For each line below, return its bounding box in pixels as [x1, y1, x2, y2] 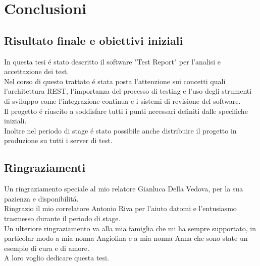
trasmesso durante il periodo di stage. [4, 213, 121, 223]
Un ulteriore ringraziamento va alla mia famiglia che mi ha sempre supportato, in [4, 223, 256, 233]
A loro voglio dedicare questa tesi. [4, 252, 109, 263]
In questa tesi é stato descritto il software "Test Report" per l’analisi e [4, 56, 221, 66]
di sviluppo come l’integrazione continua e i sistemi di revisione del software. [4, 95, 241, 106]
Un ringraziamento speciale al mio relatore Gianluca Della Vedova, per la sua [4, 183, 243, 194]
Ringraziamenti [4, 160, 86, 175]
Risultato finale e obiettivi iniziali [4, 32, 183, 48]
